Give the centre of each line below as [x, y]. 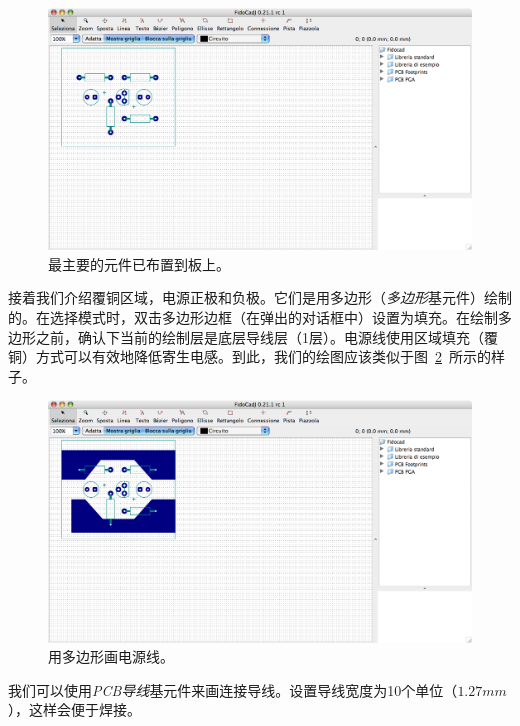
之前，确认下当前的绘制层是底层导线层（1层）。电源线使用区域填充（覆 [266, 336]
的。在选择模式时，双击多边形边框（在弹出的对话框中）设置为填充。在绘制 [253, 317]
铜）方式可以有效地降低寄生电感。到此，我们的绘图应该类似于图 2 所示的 [249, 356]
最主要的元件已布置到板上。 [139, 263]
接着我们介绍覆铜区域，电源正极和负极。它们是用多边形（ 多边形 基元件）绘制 [260, 297]
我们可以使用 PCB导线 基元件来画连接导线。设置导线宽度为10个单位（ [233, 689]
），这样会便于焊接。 [74, 709]
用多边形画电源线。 [111, 656]
